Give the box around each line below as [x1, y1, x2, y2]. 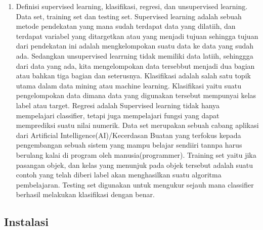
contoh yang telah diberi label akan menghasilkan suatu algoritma [16, 169, 222, 180]
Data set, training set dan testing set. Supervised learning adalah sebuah [16, 11, 242, 21]
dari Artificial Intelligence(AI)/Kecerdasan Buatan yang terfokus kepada [16, 129, 241, 140]
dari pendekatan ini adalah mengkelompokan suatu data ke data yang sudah [16, 40, 254, 51]
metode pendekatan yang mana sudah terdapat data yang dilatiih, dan [16, 21, 236, 31]
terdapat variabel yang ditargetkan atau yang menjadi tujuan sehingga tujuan [16, 30, 258, 41]
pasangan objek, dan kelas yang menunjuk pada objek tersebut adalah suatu [16, 159, 253, 170]
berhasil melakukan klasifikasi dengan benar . [16, 189, 155, 200]
